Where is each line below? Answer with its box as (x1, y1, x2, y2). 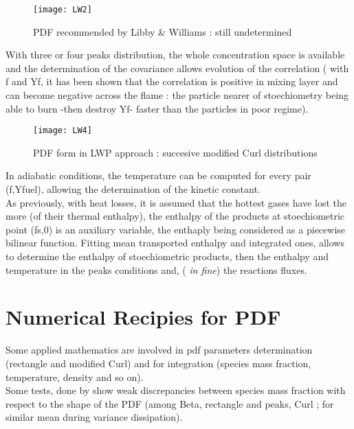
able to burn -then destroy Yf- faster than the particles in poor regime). (5, 101, 309, 115)
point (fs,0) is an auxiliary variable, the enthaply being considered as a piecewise (5, 222, 346, 236)
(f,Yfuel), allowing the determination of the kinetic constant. (5, 182, 261, 196)
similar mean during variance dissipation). (5, 410, 183, 424)
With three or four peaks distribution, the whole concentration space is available (5, 47, 345, 62)
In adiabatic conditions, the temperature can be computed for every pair (5, 168, 311, 183)
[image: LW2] (33, 5, 92, 14)
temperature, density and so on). (5, 369, 144, 384)
